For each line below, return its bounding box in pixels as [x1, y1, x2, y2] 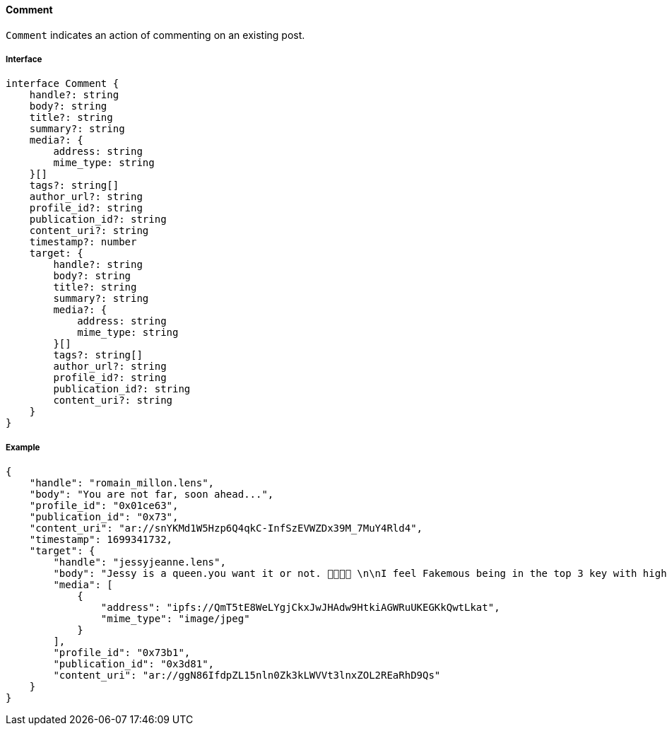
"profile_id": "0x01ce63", [29, 500, 179, 512]
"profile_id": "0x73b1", [53, 647, 191, 659]
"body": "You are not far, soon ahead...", [29, 489, 274, 501]
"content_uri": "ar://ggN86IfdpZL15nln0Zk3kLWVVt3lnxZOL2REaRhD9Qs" [53, 669, 441, 682]
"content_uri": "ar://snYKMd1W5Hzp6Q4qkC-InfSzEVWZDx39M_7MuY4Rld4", [29, 522, 423, 534]
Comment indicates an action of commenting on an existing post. [6, 28, 305, 41]
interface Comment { [6, 78, 119, 90]
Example [6, 442, 40, 452]
